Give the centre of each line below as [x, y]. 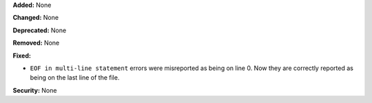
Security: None [35, 90]
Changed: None [35, 18]
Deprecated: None [40, 30]
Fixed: [22, 56]
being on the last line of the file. [75, 78]
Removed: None [36, 43]
